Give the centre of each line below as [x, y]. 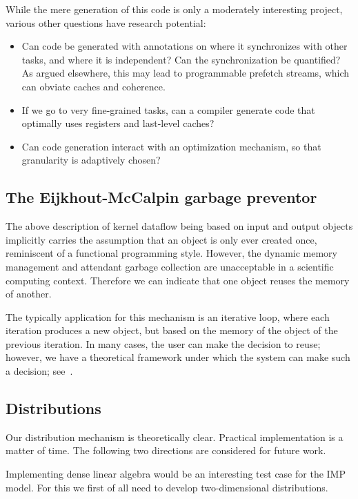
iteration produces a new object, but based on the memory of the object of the [172, 330]
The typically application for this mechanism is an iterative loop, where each [168, 316]
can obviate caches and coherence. [93, 86]
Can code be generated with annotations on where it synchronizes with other [185, 46]
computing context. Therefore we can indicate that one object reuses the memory [178, 280]
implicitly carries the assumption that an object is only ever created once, [161, 239]
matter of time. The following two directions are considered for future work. [166, 450]
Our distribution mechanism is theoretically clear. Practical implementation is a [175, 437]
